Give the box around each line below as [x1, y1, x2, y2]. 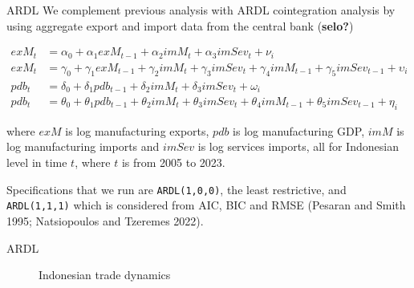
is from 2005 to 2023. [121, 154, 225, 170]
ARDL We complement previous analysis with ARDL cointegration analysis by [6, 2, 396, 18]
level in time [6, 154, 67, 170]
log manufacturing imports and [6, 138, 160, 155]
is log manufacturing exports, [65, 122, 209, 139]
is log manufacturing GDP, [233, 122, 365, 139]
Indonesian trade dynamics [39, 266, 171, 283]
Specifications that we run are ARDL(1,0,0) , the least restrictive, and [6, 181, 347, 197]
